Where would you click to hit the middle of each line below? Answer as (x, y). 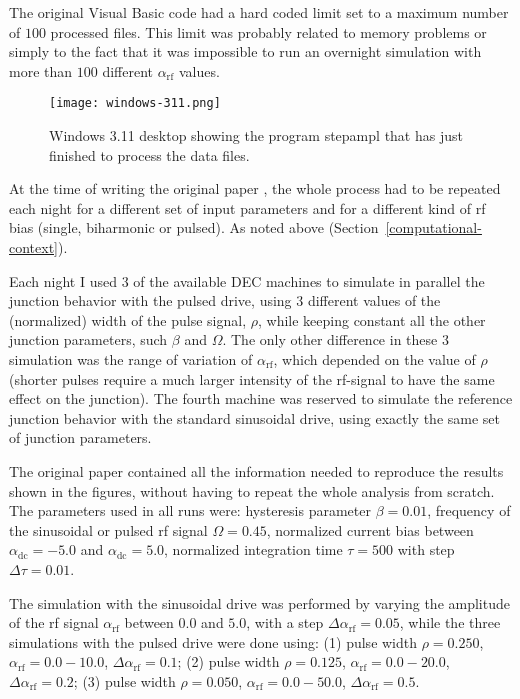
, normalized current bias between (370, 529)
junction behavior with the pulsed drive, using (150, 300)
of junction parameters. (80, 437)
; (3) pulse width (124, 680)
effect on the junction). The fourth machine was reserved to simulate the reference (261, 398)
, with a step (285, 622)
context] (33, 247)
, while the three (450, 622)
